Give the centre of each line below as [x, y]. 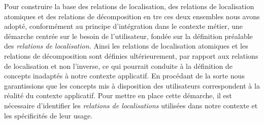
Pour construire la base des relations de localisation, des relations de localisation [129, 6]
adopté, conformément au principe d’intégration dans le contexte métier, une [124, 26]
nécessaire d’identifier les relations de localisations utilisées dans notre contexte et [131, 105]
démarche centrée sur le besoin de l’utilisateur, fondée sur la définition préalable [128, 36]
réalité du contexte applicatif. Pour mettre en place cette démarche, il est [118, 95]
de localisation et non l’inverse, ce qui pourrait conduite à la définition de [118, 66]
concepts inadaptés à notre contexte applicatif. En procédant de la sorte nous [124, 76]
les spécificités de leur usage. [48, 115]
